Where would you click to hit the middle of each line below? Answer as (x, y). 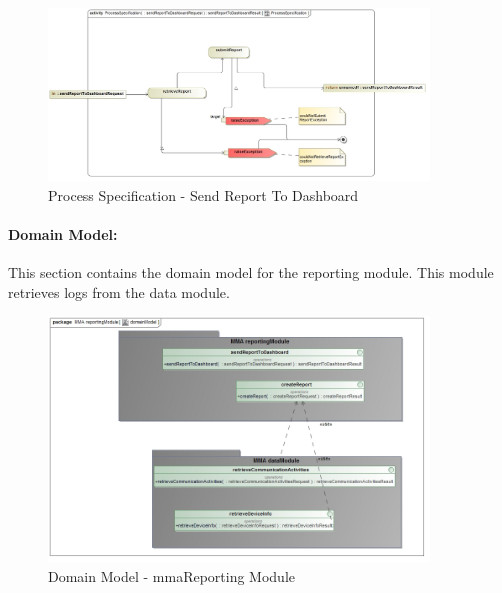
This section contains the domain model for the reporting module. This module (251, 272)
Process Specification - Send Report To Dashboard (203, 194)
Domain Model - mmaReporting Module (172, 575)
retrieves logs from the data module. (119, 291)
